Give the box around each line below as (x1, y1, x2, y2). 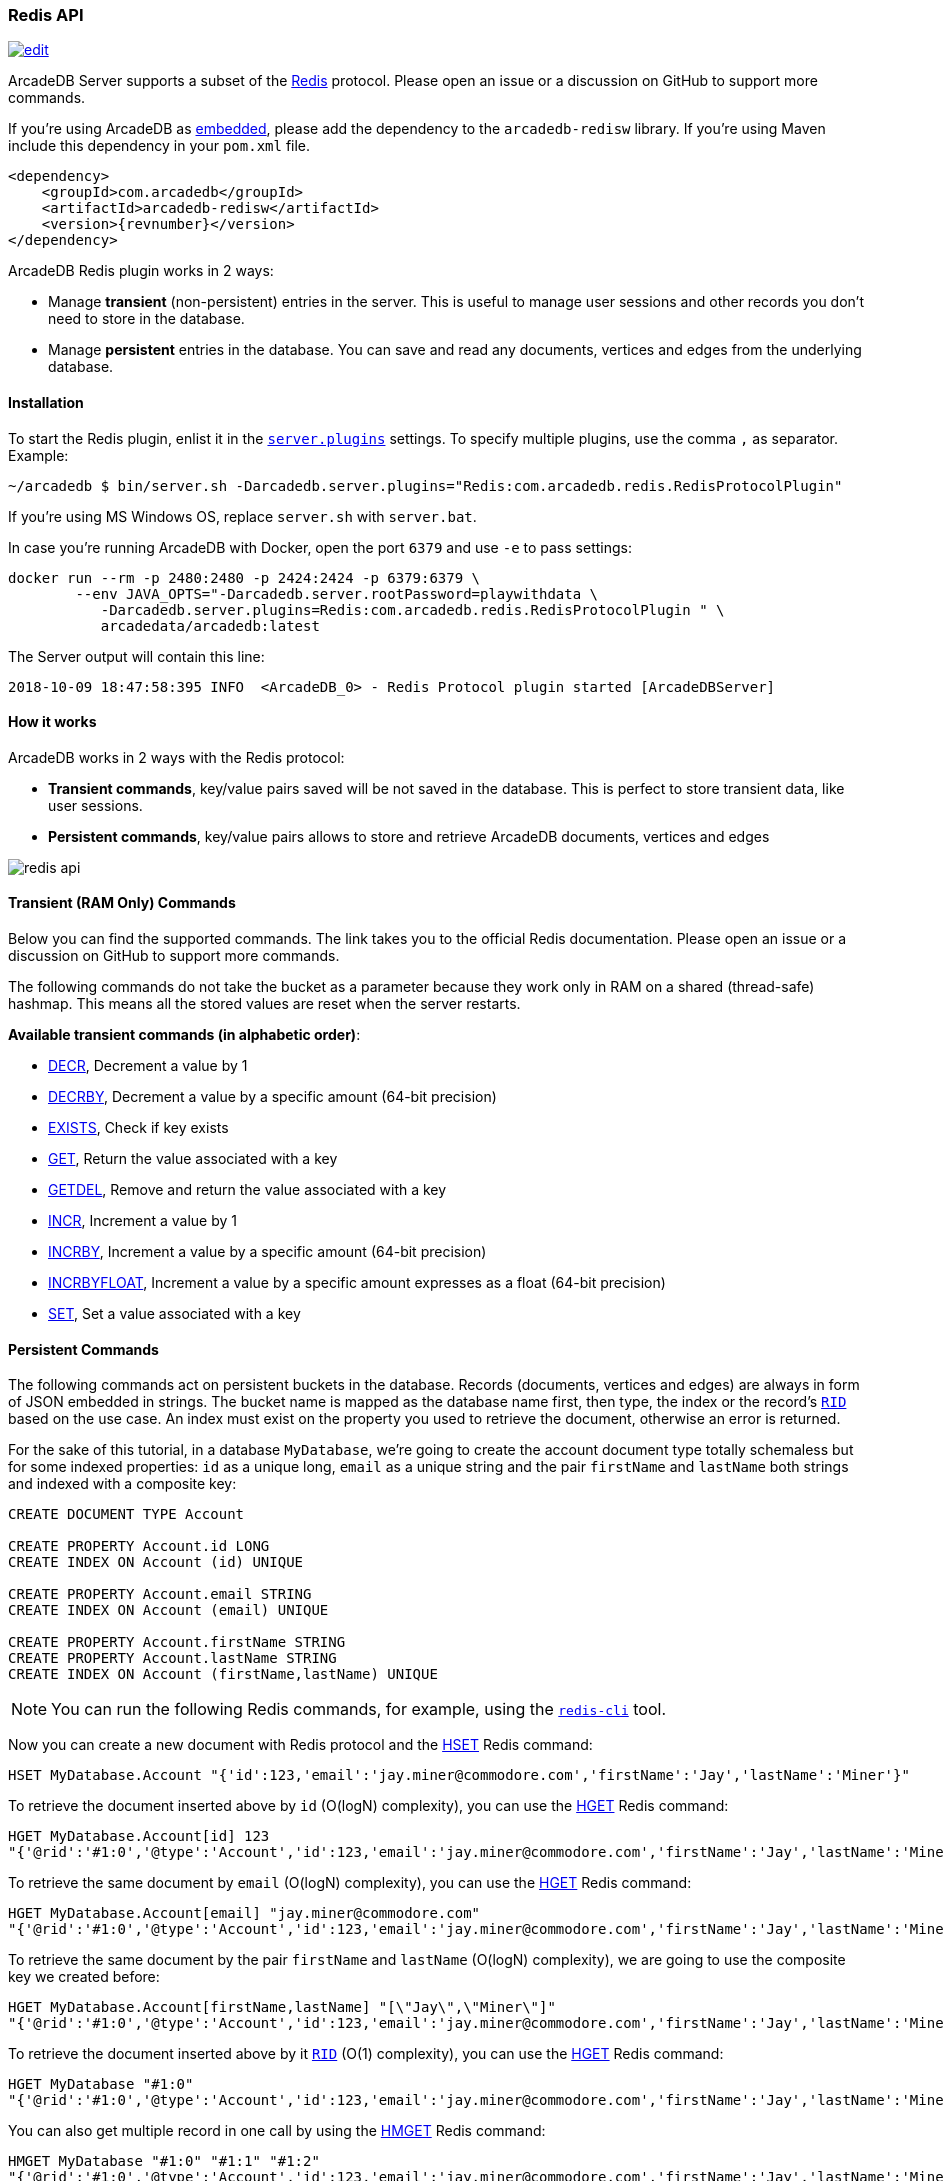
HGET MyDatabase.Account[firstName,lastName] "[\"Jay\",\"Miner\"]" (8, 1999, 556, 2016)
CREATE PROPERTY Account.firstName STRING (8, 1634, 346, 1651)
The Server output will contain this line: (8, 647, 265, 665)
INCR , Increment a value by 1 (48, 1212, 237, 1230)
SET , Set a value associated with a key (48, 1305, 301, 1323)
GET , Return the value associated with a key (48, 1150, 338, 1168)
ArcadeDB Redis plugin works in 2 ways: (8, 262, 274, 280)
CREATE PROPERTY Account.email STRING (8, 1586, 312, 1603)
